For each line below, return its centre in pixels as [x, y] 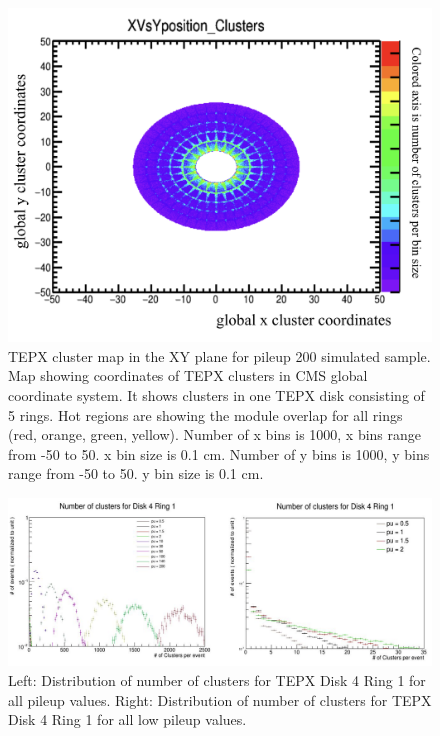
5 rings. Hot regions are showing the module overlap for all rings [205, 414]
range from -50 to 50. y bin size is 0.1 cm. [136, 473]
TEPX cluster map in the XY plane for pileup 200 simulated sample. [219, 355]
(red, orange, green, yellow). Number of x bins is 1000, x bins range [215, 434]
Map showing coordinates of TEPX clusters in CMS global [188, 375]
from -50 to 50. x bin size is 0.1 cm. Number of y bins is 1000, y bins [219, 453]
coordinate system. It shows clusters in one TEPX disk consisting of [216, 394]
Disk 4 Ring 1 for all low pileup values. [127, 719]
